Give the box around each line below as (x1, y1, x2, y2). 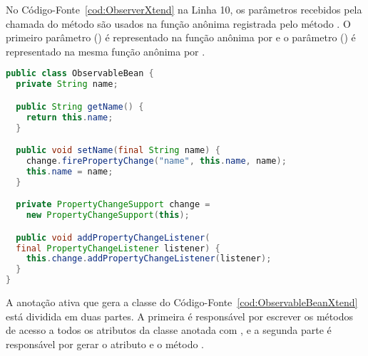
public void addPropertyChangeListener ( (16, 232, 210, 243)
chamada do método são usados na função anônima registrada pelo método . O (6, 16, 351, 31)
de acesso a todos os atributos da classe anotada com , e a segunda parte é (6, 323, 332, 337)
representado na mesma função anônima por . (6, 43, 205, 58)
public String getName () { (16, 101, 144, 112)
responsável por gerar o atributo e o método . (6, 336, 205, 351)
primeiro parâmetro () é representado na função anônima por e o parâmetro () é (6, 30, 356, 45)
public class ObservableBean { (6, 68, 154, 79)
